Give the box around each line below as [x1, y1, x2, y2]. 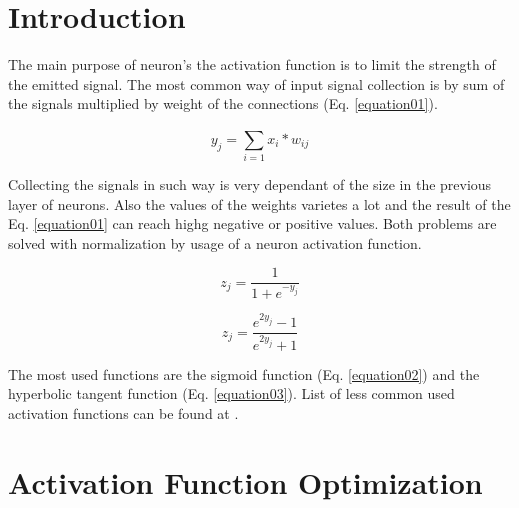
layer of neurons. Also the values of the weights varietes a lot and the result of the [8, 193, 511, 214]
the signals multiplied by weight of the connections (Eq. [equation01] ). [8, 93, 438, 114]
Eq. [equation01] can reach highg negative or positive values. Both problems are [8, 213, 497, 234]
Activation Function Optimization [8, 461, 483, 502]
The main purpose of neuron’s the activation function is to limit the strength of [8, 54, 496, 75]
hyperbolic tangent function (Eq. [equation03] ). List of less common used [8, 383, 455, 404]
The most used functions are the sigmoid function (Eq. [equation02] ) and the [8, 363, 480, 384]
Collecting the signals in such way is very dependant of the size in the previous [8, 174, 492, 195]
